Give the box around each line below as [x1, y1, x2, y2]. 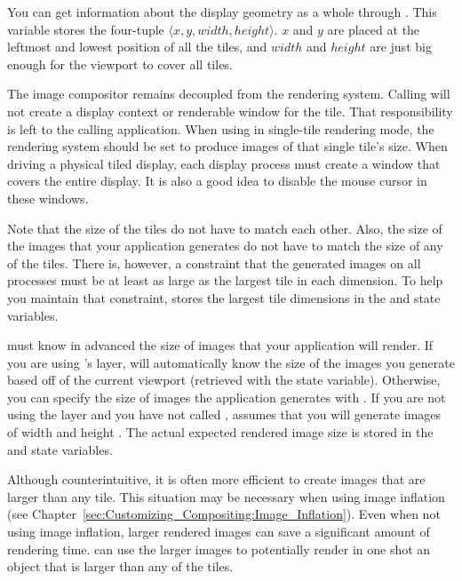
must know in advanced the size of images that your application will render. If [7, 336, 434, 354]
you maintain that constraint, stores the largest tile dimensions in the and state [7, 288, 441, 306]
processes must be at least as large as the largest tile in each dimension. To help [7, 271, 443, 290]
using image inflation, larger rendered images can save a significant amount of [7, 522, 430, 541]
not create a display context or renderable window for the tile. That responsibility [7, 101, 453, 120]
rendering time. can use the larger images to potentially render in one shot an [7, 539, 431, 558]
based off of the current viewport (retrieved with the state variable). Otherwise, [7, 370, 441, 389]
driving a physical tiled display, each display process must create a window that [7, 154, 441, 172]
